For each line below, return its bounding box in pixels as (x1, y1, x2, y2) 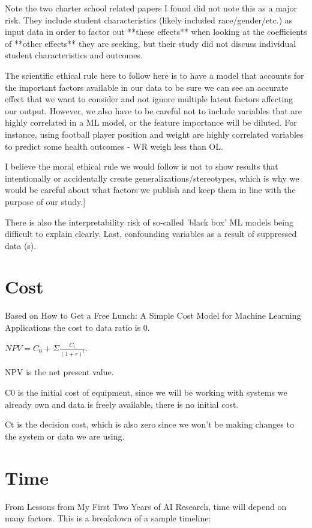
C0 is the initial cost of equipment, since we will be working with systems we (5, 386, 287, 399)
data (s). (5, 239, 37, 251)
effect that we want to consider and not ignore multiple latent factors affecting (5, 93, 293, 105)
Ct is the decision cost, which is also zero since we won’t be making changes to (5, 418, 294, 431)
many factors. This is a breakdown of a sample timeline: (5, 512, 211, 524)
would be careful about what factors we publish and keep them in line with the (5, 183, 296, 196)
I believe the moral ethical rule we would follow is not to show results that (5, 160, 278, 173)
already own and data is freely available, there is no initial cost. (5, 398, 239, 410)
